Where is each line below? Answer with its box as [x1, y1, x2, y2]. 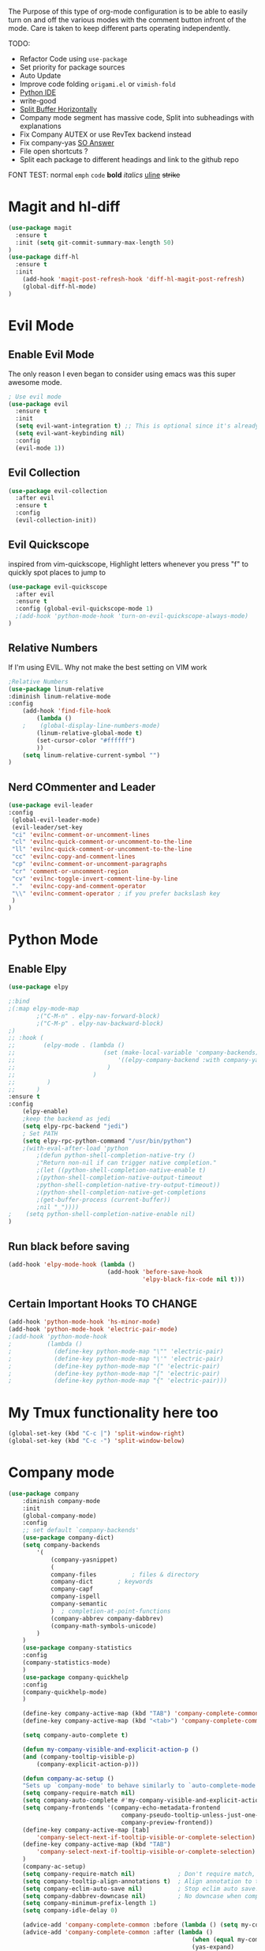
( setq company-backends [22, 1541, 101, 1550]
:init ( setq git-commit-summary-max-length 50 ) [15, 239, 175, 247]
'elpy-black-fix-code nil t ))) [142, 1275, 245, 1283]
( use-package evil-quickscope [8, 582, 108, 591]
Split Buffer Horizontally [19, 104, 97, 114]
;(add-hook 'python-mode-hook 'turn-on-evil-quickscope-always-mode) [15, 612, 248, 620]
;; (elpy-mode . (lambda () [8, 1041, 125, 1049]
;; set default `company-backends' [22, 1527, 140, 1535]
